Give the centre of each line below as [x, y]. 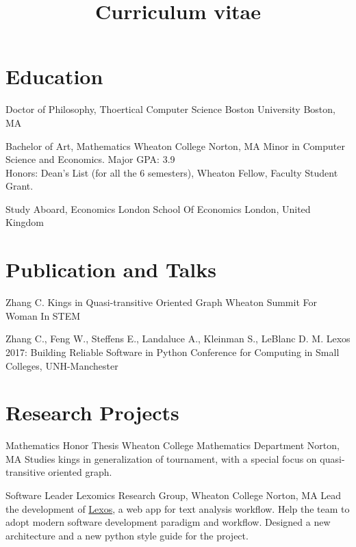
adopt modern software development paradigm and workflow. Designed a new [168, 522]
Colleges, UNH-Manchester [62, 365]
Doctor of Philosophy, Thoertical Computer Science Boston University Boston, [170, 109]
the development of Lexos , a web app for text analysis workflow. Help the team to [178, 508]
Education [54, 76]
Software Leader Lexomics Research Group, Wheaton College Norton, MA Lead [174, 495]
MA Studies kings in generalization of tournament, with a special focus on [161, 458]
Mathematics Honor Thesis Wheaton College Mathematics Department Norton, [173, 445]
